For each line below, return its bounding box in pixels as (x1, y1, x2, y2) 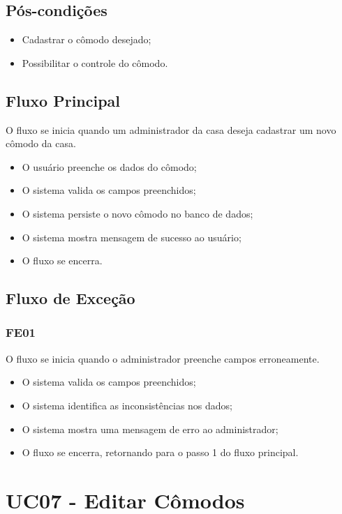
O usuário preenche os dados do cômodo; (22, 159, 197, 174)
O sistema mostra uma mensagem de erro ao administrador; (22, 421, 278, 436)
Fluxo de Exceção (6, 287, 135, 309)
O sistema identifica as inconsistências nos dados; (22, 398, 232, 412)
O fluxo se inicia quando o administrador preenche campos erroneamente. (6, 351, 320, 365)
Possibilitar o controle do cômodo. (22, 55, 168, 70)
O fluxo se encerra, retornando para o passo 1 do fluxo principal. (22, 445, 299, 460)
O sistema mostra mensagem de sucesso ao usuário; (22, 229, 241, 244)
